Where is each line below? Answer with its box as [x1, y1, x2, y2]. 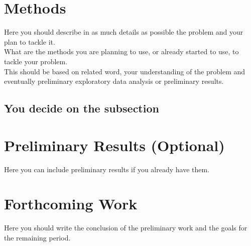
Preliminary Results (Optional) [4, 135, 225, 155]
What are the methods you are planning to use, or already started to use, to [4, 46, 239, 57]
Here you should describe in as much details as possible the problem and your [4, 27, 243, 37]
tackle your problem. [4, 56, 68, 66]
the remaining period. [4, 232, 71, 242]
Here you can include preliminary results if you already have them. [4, 164, 210, 174]
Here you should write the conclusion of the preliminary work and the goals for [4, 222, 247, 233]
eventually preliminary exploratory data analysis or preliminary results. [4, 76, 224, 86]
